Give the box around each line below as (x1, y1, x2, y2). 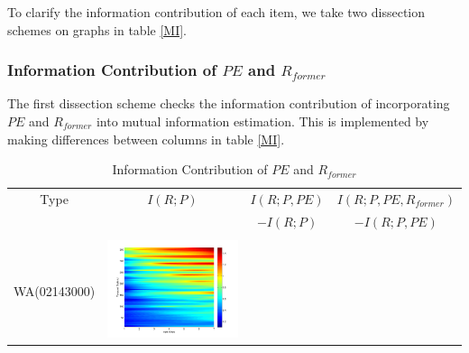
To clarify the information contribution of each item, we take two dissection (7, 3, 426, 21)
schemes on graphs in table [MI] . (7, 20, 188, 39)
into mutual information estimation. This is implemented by (96, 112, 429, 130)
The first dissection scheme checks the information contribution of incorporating (7, 94, 450, 113)
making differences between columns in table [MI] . (7, 129, 285, 148)
